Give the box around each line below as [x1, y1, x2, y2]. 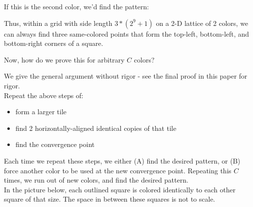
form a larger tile [15, 106, 67, 117]
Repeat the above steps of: [4, 90, 84, 100]
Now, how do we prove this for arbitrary [4, 54, 125, 64]
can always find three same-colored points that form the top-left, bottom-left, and [4, 28, 249, 39]
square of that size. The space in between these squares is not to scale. [4, 194, 215, 204]
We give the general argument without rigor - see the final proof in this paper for [4, 71, 248, 81]
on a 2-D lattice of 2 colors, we [156, 18, 248, 28]
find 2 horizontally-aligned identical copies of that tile [15, 123, 177, 133]
